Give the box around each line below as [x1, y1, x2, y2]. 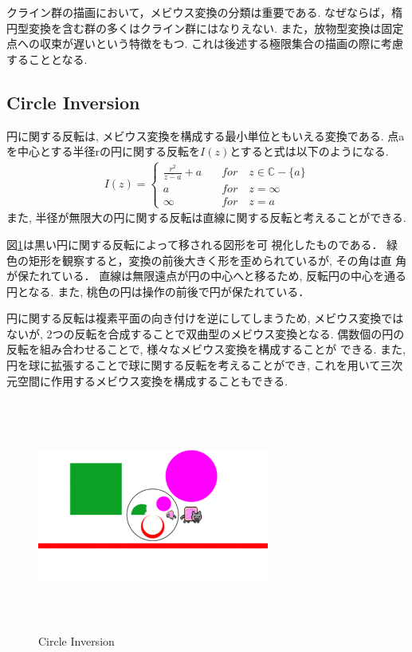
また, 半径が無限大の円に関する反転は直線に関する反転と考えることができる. [6, 209, 406, 226]
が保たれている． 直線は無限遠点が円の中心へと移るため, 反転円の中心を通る [6, 267, 407, 284]
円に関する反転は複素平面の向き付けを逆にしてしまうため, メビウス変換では [6, 310, 404, 326]
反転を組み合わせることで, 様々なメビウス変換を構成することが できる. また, [6, 341, 406, 358]
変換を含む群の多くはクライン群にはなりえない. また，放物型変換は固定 [28, 19, 404, 36]
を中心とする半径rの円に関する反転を [6, 143, 201, 160]
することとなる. [6, 50, 88, 67]
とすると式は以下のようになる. [230, 143, 389, 160]
